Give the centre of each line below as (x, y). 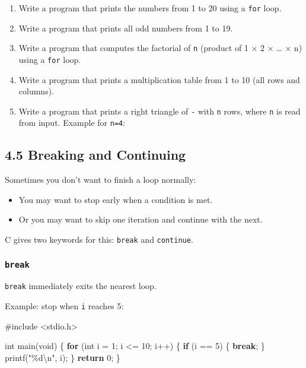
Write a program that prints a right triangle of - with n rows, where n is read (160, 111)
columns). (36, 91)
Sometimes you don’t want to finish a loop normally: (101, 180)
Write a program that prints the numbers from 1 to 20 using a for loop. (150, 8)
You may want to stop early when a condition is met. (116, 199)
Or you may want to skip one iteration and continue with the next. (141, 219)
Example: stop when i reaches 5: (64, 306)
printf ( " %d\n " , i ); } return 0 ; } (63, 357)
